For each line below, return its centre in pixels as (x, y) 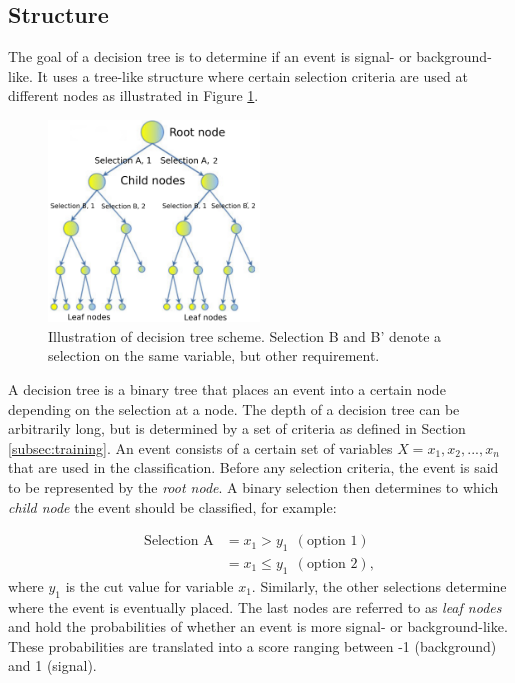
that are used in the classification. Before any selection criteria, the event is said (253, 467)
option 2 (332, 564)
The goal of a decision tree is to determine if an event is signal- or (210, 56)
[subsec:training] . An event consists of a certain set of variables (200, 447)
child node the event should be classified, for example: (172, 506)
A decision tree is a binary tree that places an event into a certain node (227, 389)
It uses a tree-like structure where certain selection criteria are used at (252, 75)
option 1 (332, 541)
